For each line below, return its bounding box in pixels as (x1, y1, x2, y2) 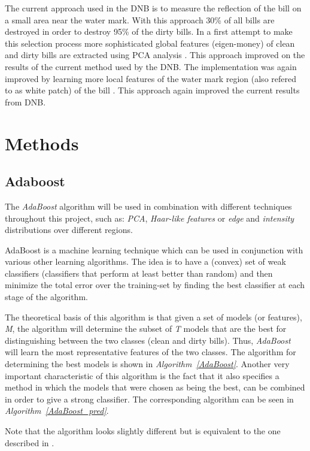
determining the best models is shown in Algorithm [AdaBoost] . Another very (5, 358, 290, 370)
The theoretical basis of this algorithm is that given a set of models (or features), (5, 310, 302, 323)
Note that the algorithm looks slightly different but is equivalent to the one (5, 425, 281, 437)
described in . (5, 436, 54, 449)
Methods (5, 131, 79, 155)
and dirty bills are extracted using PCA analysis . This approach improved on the (5, 49, 305, 61)
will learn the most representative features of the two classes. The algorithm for (5, 346, 296, 358)
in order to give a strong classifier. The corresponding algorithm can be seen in (5, 392, 294, 405)
